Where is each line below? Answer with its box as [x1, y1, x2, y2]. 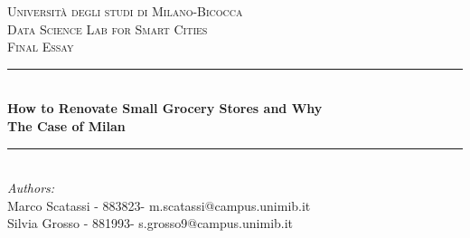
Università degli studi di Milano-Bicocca [7, 2, 243, 20]
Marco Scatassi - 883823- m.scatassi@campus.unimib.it [7, 195, 311, 214]
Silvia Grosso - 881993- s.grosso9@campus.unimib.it [7, 214, 294, 233]
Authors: [7, 178, 55, 197]
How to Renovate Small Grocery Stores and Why [7, 99, 323, 118]
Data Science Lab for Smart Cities [7, 19, 208, 38]
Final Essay [7, 37, 74, 56]
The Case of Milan [7, 116, 126, 135]
